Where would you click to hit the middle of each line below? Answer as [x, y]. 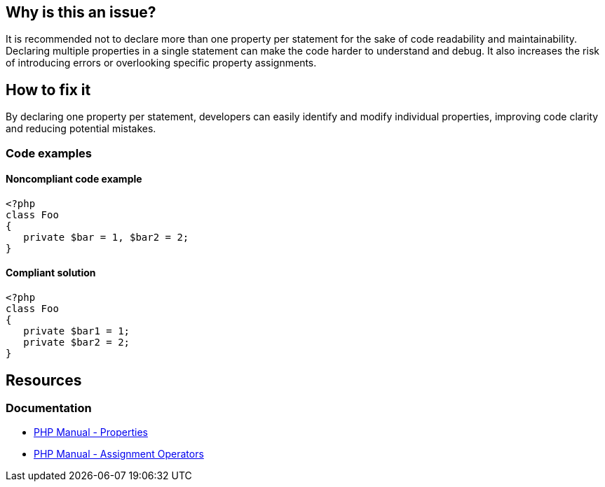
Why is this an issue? [81, 12]
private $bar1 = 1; [77, 331]
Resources [44, 380]
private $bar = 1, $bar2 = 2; [106, 237]
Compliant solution [51, 273]
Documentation [49, 408]
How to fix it [48, 90]
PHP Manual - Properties [91, 432]
